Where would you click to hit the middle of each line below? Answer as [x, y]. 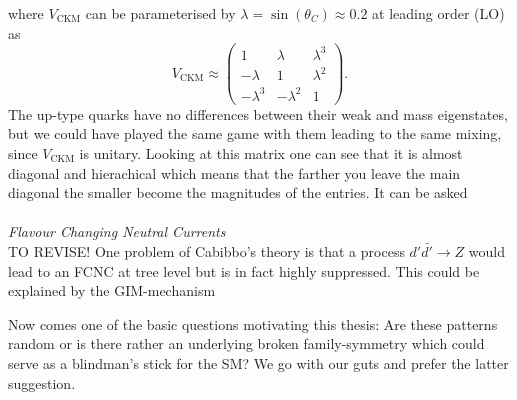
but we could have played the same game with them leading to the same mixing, [255, 133]
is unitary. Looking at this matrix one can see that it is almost [271, 153]
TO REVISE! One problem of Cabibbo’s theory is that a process [206, 251]
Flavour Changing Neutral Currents [117, 231]
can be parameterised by [160, 13]
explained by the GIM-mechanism [112, 290]
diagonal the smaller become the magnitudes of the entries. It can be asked [238, 192]
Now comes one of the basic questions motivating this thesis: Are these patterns [253, 323]
